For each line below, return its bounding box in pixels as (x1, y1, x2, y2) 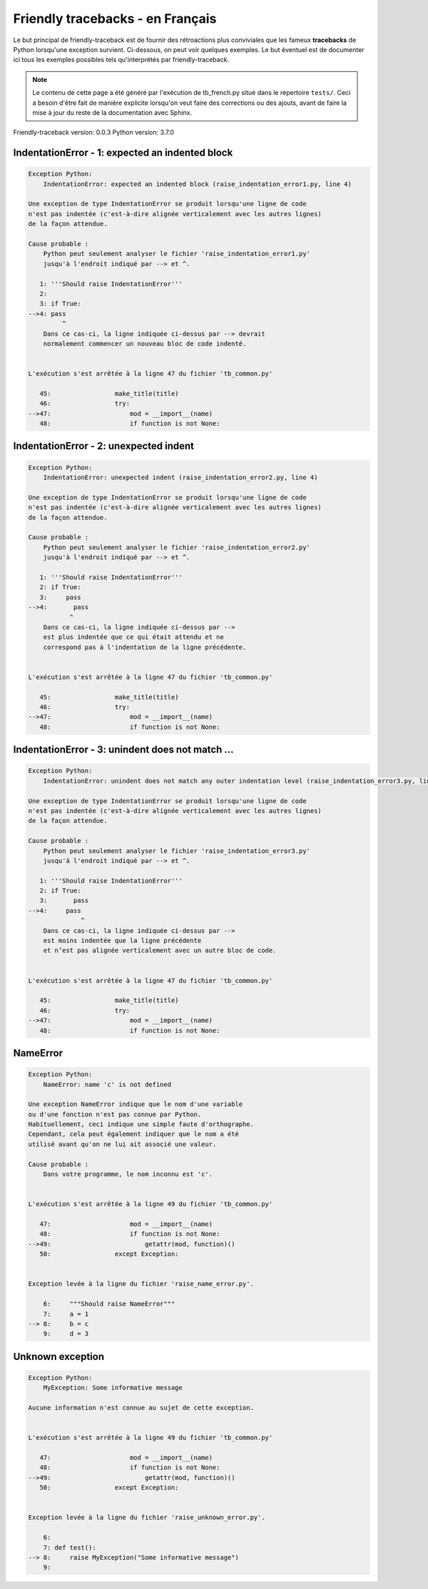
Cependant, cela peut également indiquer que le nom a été (28, 1130, 239, 1138)
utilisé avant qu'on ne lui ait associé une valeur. (28, 1140, 217, 1148)
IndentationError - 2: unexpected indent (13, 440, 195, 452)
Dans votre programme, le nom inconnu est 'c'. (43, 1170, 213, 1178)
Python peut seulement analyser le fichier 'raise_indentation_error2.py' (43, 543, 310, 551)
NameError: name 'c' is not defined (43, 1080, 171, 1088)
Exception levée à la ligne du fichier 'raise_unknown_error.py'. (28, 1513, 265, 1522)
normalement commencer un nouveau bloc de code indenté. (43, 339, 247, 347)
